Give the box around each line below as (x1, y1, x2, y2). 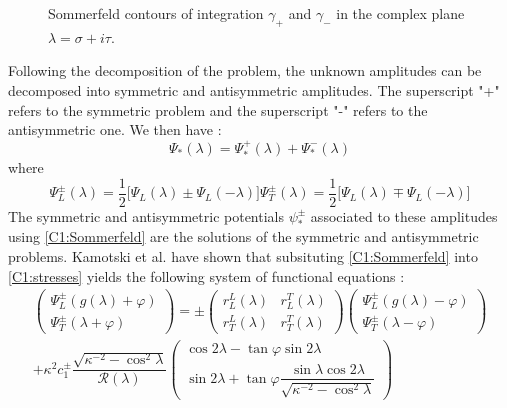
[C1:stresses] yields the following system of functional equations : (8, 265, 405, 286)
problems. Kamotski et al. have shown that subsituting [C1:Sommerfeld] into (8, 246, 478, 267)
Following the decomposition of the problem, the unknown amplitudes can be (8, 60, 482, 81)
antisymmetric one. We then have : (8, 119, 222, 140)
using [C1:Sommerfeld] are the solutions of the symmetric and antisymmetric (8, 226, 479, 247)
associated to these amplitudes (310, 205, 498, 226)
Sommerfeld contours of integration (48, 3, 264, 23)
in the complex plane (336, 3, 465, 23)
